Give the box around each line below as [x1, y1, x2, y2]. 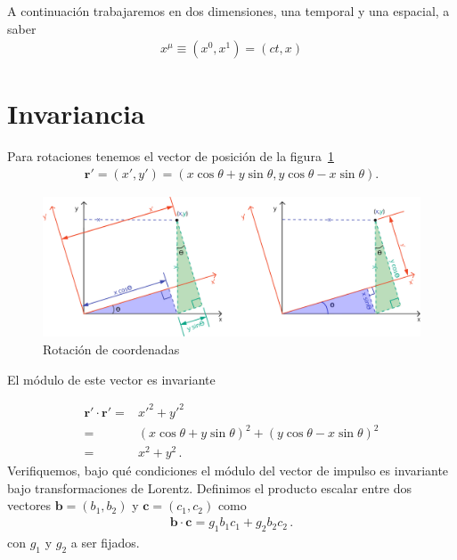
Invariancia [7, 95, 145, 132]
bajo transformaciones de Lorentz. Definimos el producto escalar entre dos [7, 478, 412, 497]
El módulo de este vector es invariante [7, 369, 216, 388]
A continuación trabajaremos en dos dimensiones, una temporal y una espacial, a [7, 2, 450, 20]
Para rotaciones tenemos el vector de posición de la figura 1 [7, 147, 334, 166]
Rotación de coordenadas [43, 339, 180, 358]
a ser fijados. [70, 532, 140, 551]
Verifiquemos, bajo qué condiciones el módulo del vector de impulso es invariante [7, 461, 449, 480]
